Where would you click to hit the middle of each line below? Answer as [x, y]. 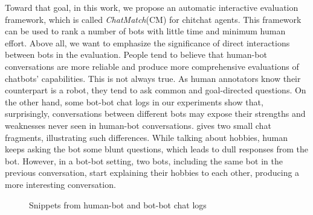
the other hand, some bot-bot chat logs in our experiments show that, [134, 101]
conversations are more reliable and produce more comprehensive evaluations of [152, 66]
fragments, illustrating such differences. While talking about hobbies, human [146, 137]
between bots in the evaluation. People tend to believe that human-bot [136, 55]
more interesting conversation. [60, 184]
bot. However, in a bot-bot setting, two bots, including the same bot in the [144, 160]
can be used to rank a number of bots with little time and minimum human [145, 31]
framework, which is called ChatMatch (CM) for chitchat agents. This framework [153, 19]
